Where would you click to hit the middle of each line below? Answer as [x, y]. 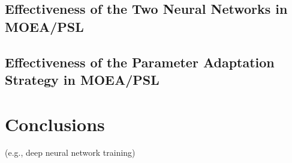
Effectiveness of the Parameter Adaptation [140, 62]
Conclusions [55, 124]
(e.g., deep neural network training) [70, 152]
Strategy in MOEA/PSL [82, 79]
